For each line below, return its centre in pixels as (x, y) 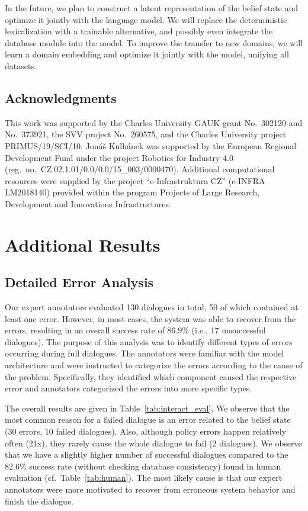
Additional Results (83, 244)
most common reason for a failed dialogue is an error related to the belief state (148, 420)
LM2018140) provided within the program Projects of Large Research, (132, 192)
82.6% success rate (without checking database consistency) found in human (143, 466)
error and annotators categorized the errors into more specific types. (129, 388)
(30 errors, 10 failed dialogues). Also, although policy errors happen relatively (146, 431)
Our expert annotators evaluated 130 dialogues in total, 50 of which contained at (152, 307)
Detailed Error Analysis (79, 282)
